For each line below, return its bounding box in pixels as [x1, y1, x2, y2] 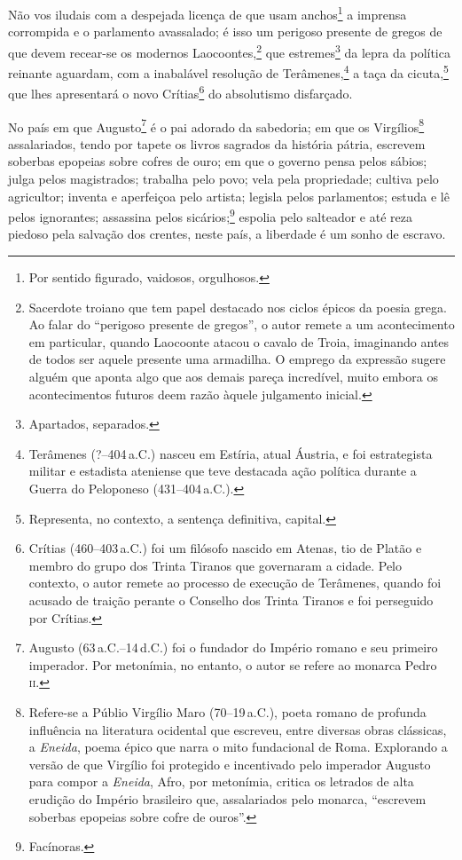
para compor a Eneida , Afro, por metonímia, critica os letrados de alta [28, 772, 414, 791]
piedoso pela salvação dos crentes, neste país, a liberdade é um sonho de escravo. [8, 225, 446, 243]
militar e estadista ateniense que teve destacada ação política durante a [28, 462, 417, 480]
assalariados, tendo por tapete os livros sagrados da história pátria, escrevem [8, 134, 426, 153]
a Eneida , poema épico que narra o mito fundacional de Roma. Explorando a [28, 738, 448, 756]
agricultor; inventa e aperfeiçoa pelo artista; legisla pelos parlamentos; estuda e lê [8, 186, 450, 205]
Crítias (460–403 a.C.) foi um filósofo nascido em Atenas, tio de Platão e [28, 539, 422, 557]
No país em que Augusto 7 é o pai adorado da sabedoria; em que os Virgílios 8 [8, 114, 425, 136]
